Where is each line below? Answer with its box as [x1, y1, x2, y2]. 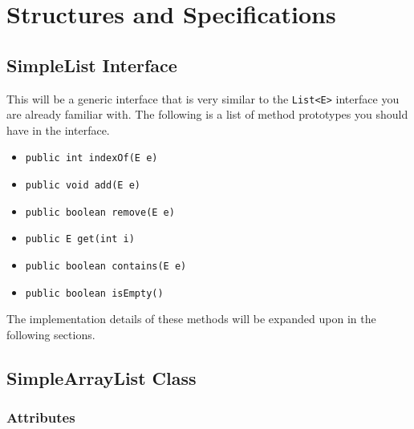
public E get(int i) [25, 233, 135, 245]
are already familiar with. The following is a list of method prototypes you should [6, 106, 408, 123]
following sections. [6, 326, 95, 342]
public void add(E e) [25, 180, 140, 192]
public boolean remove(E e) [25, 206, 175, 218]
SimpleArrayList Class [6, 365, 197, 390]
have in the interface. [6, 121, 110, 138]
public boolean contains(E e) [25, 261, 187, 273]
